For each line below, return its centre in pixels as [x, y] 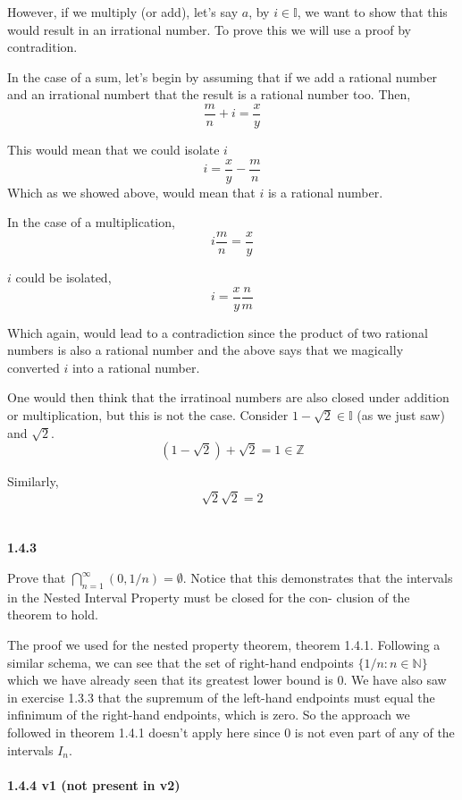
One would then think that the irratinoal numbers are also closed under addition [228, 397]
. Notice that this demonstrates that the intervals [318, 578]
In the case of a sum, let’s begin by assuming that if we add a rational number [223, 76]
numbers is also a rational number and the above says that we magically [206, 350]
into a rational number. [136, 367]
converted [34, 367]
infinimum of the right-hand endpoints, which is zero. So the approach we [209, 715]
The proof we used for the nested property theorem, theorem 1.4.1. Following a [224, 645]
